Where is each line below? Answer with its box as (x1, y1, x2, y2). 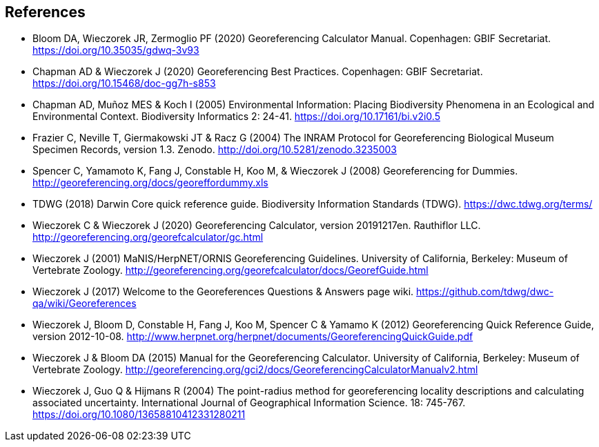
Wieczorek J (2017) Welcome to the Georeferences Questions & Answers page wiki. (32, 286, 414, 298)
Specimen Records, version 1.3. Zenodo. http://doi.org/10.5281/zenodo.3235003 (32, 143, 397, 156)
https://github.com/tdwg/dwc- (416, 286, 554, 298)
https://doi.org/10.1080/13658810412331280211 (32, 408, 246, 421)
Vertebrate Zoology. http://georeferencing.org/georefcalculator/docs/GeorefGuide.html (32, 264, 429, 277)
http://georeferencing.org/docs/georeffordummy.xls (32, 177, 268, 189)
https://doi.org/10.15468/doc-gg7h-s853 (32, 77, 216, 90)
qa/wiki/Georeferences (32, 297, 137, 310)
